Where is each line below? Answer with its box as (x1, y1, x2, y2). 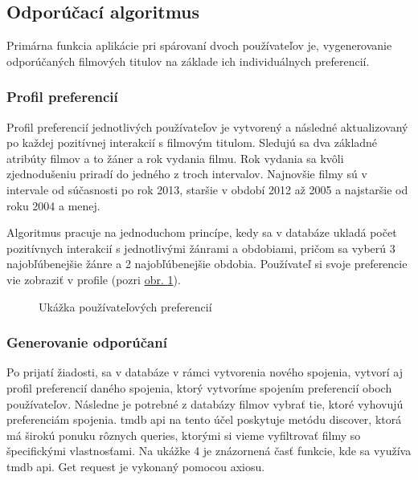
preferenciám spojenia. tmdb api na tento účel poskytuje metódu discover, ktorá (6, 411, 402, 428)
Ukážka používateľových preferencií (39, 298, 212, 315)
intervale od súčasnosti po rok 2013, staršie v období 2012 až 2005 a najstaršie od (6, 181, 408, 197)
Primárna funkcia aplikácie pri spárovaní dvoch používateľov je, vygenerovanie (6, 37, 392, 54)
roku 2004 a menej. (6, 197, 100, 214)
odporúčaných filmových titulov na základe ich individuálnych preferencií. (6, 52, 370, 69)
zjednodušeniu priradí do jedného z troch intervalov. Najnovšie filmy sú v (6, 165, 367, 182)
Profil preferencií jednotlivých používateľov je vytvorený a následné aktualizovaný (6, 118, 408, 135)
